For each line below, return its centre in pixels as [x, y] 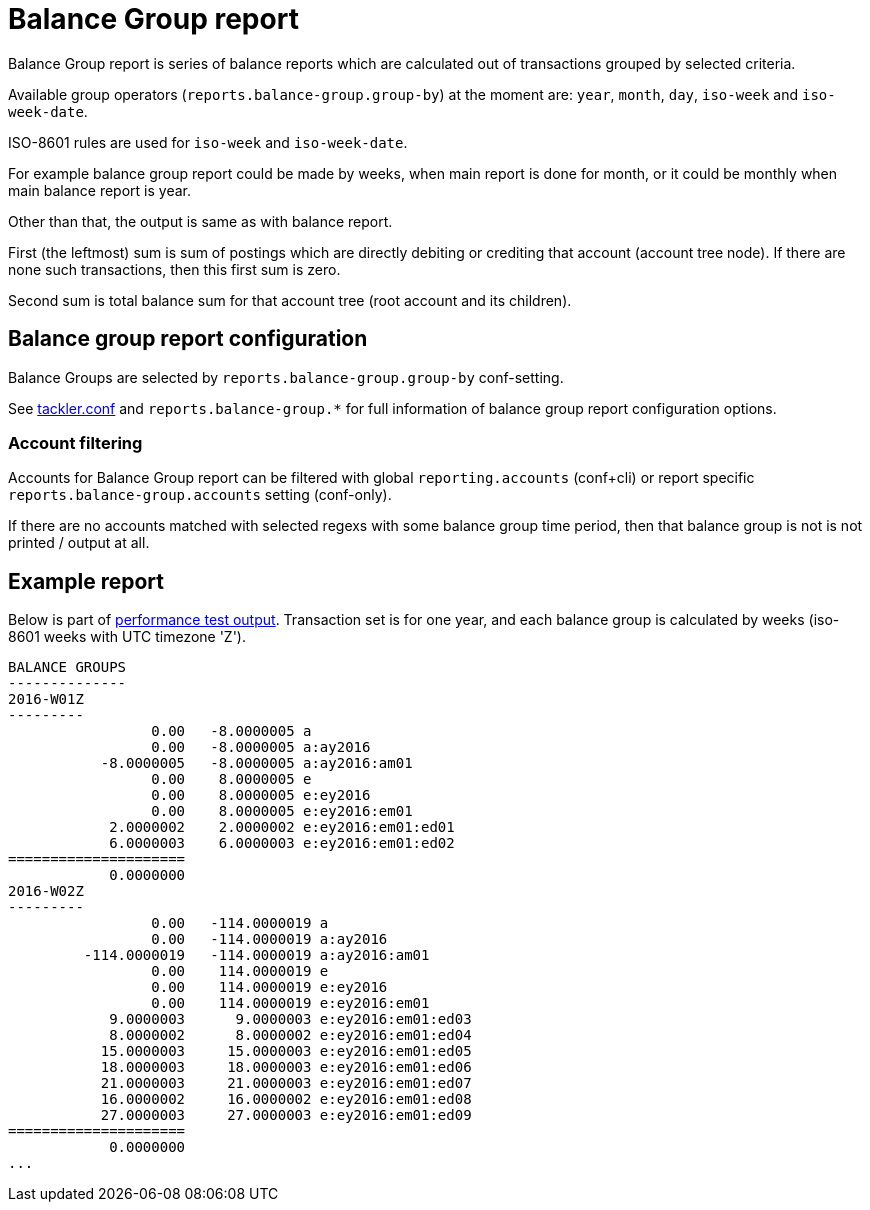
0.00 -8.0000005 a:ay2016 [261, 747]
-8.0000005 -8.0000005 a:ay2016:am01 [256, 763]
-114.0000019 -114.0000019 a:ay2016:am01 [256, 955]
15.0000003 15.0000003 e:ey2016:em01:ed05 [286, 1051]
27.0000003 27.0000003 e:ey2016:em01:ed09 [286, 1115]
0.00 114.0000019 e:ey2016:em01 [290, 1003]
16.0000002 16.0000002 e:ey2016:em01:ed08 [286, 1099]
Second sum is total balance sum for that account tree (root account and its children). [290, 300]
